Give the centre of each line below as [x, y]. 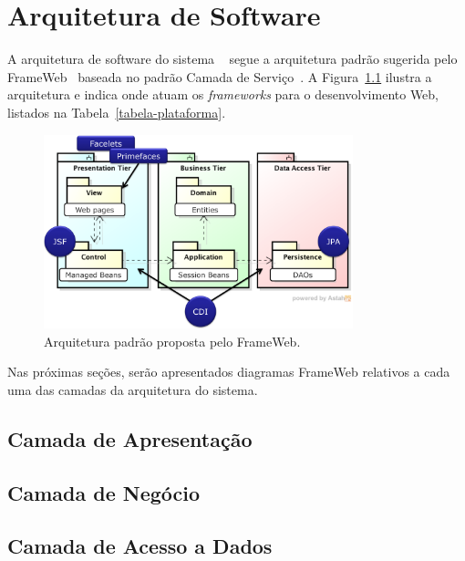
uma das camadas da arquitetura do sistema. [133, 389]
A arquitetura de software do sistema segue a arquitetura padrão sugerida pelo [232, 59]
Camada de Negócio [104, 492]
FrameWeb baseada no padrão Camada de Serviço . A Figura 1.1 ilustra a [220, 76]
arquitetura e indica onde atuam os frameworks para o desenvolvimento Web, [223, 94]
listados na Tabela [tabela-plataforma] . [117, 112]
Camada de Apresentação [130, 438]
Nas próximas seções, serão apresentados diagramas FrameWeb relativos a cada [229, 372]
